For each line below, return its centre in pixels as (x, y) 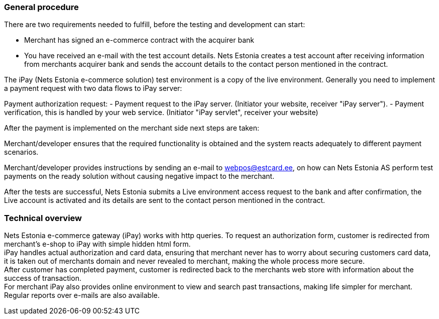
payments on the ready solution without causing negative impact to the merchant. (139, 176)
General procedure (41, 7)
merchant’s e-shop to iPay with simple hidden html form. (97, 244)
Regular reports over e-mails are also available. (82, 295)
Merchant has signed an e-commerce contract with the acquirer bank (139, 40)
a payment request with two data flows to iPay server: (93, 88)
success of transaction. (43, 278)
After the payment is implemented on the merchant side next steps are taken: (132, 128)
